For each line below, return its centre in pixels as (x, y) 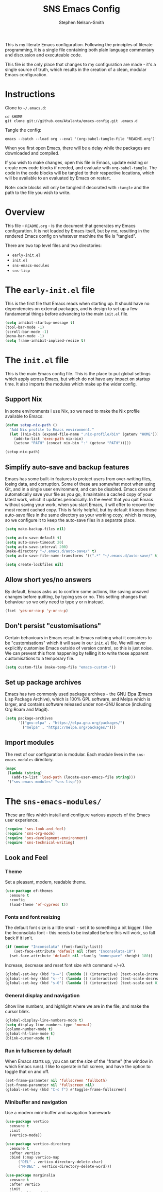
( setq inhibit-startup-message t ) (40, 323)
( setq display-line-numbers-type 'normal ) (49, 1025)
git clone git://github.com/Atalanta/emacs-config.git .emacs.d (71, 121)
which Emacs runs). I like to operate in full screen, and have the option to (78, 1067)
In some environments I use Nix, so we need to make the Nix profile (72, 411)
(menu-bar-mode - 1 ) (25, 336)
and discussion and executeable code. (44, 55)
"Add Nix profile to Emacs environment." (52, 429)
